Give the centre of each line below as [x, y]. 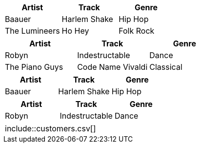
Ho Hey [75, 31]
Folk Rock [137, 31]
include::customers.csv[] [50, 128]
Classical [166, 67]
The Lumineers [32, 31]
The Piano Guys [34, 67]
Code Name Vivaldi [112, 67]
